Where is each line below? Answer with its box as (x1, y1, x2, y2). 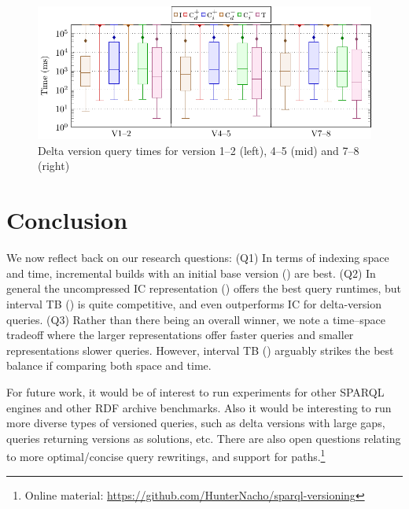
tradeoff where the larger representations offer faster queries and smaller (6, 326, 354, 343)
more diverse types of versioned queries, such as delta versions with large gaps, (6, 415, 385, 431)
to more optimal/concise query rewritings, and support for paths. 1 (6, 446, 326, 464)
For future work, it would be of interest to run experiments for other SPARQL (6, 383, 385, 400)
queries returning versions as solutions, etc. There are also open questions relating (6, 430, 401, 446)
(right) (38, 157, 70, 174)
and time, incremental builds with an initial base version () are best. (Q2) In (6, 264, 376, 281)
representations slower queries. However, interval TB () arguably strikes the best (6, 341, 394, 358)
